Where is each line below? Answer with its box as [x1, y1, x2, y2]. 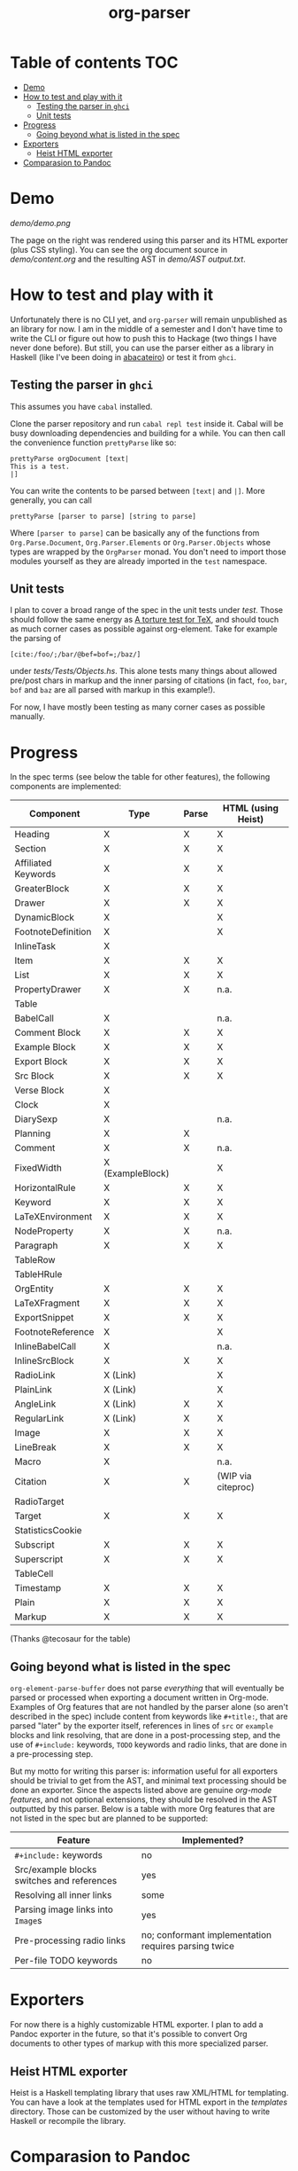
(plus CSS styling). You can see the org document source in [10, 244, 228, 255]
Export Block [14, 1055, 68, 1068]
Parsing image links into [14, 1903, 114, 1916]
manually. [10, 711, 45, 722]
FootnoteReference [14, 1326, 95, 1338]
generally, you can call [10, 495, 92, 506]
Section [14, 843, 47, 855]
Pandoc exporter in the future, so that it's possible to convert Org [10, 2029, 248, 2040]
